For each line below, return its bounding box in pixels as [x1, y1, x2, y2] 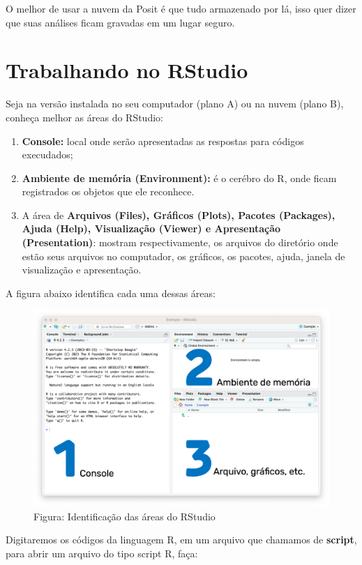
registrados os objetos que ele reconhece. [22, 184, 195, 199]
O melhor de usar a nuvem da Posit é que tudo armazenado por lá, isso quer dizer [6, 1, 356, 15]
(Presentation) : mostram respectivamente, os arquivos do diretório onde [22, 235, 338, 250]
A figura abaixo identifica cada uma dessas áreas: [6, 285, 216, 300]
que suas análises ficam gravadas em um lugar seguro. [6, 15, 235, 29]
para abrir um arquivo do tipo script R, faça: [6, 545, 198, 560]
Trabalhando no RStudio [6, 56, 248, 84]
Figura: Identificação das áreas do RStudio [33, 508, 216, 523]
